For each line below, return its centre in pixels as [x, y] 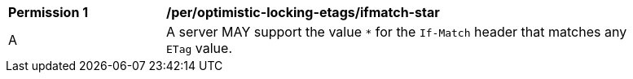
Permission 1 [48, 12]
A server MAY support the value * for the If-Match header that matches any [397, 32]
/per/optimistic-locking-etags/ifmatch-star [303, 12]
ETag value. [199, 48]
